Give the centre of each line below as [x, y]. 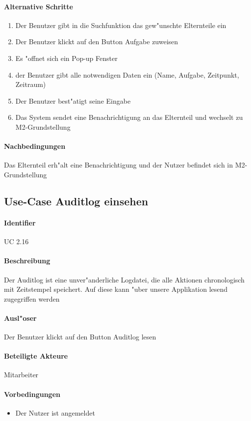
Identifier [20, 222]
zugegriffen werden [32, 298]
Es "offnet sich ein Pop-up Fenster [66, 58]
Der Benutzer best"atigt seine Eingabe [73, 100]
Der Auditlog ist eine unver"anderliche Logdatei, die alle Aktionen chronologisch [124, 279]
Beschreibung [27, 261]
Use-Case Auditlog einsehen [76, 201]
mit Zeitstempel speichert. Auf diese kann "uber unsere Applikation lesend [116, 289]
